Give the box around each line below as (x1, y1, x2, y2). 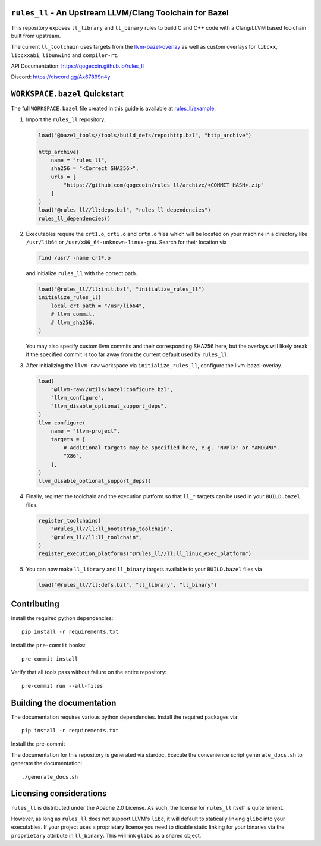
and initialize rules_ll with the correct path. (26, 270, 137, 276)
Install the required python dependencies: (11, 614, 114, 621)
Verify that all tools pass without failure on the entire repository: (11, 669, 167, 676)
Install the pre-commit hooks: (11, 641, 86, 649)
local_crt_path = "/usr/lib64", (51, 302, 146, 309)
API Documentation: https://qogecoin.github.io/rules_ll (11, 62, 144, 70)
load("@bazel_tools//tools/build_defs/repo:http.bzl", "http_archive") (38, 131, 252, 139)
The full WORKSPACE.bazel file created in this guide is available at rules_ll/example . (11, 105, 216, 112)
